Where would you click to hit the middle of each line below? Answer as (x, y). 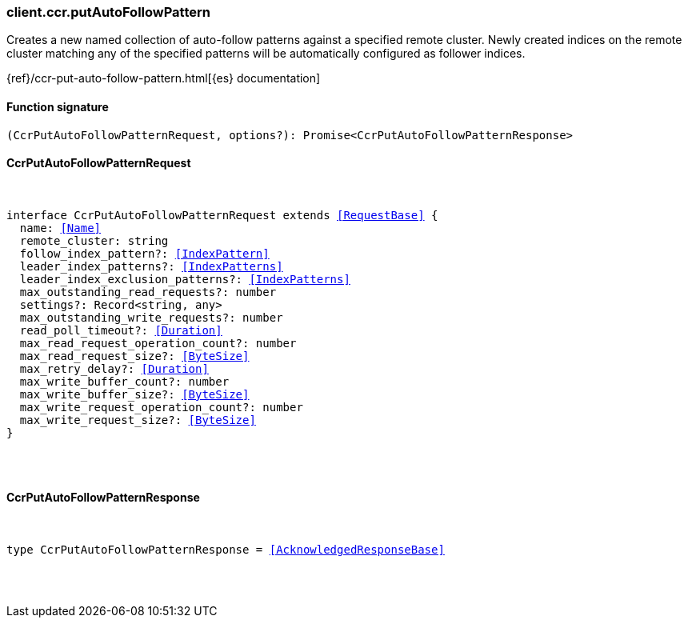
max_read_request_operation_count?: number (158, 343)
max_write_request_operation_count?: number (161, 407)
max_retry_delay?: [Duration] (114, 368)
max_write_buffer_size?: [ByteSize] (134, 394)
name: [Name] (60, 228)
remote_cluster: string (94, 240)
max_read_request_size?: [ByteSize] (134, 356)
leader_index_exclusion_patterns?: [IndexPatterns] (185, 279)
